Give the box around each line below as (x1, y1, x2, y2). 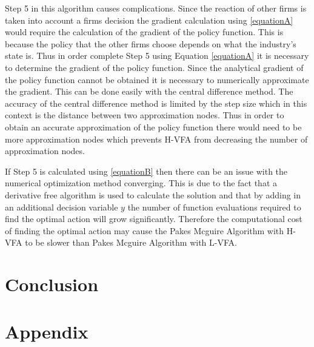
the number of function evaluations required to (127, 200, 301, 213)
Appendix (5, 319, 89, 344)
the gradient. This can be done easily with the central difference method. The (5, 85, 293, 98)
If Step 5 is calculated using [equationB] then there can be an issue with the (5, 164, 288, 177)
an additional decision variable (5, 200, 118, 213)
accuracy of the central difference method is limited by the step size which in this (5, 96, 307, 109)
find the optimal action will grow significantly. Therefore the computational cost (5, 212, 302, 225)
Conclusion (5, 272, 99, 297)
